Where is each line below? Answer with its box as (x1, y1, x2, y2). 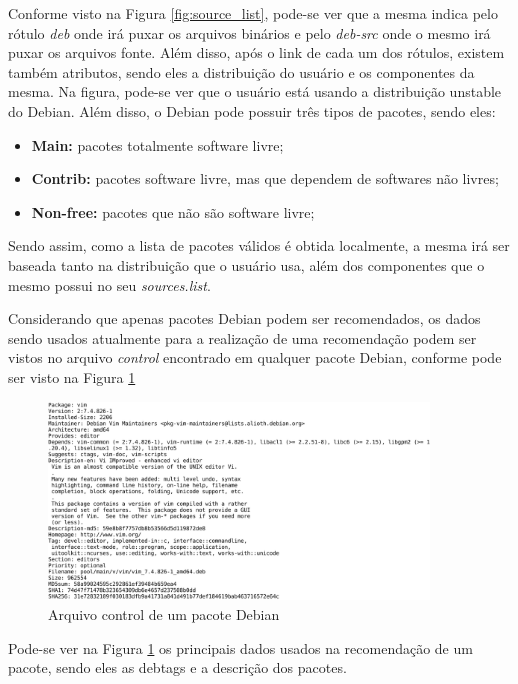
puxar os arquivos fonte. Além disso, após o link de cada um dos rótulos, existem (8, 42, 505, 63)
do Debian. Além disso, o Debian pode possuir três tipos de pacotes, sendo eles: (8, 100, 496, 121)
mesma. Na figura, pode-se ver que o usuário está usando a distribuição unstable (8, 81, 502, 102)
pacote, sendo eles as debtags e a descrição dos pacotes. (8, 657, 347, 678)
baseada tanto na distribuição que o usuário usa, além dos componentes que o (8, 254, 485, 275)
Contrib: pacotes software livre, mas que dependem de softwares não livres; (31, 168, 499, 189)
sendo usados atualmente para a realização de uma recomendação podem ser (8, 327, 477, 348)
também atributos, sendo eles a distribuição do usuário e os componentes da (8, 61, 475, 82)
